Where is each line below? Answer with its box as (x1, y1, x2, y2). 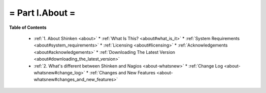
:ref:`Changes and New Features (89, 70, 156, 75)
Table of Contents (9, 24, 47, 30)
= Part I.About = (9, 7, 76, 18)
